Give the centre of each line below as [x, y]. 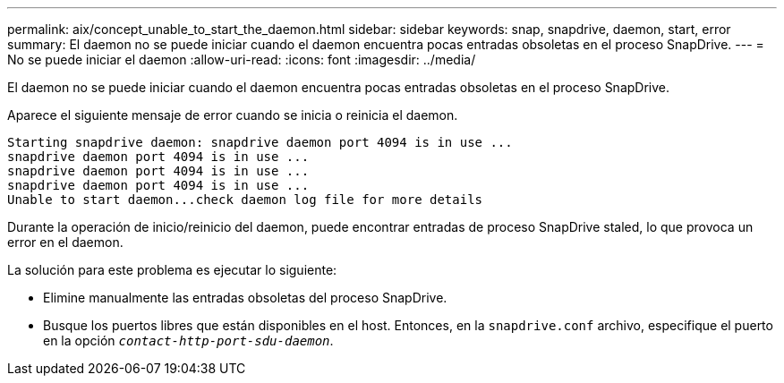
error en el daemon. [65, 242]
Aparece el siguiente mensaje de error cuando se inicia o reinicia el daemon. [233, 115]
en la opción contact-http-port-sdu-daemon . [188, 340]
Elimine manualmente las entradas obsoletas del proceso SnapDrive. [245, 298]
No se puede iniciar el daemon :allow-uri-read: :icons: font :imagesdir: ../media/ [242, 60]
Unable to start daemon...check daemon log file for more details [245, 200]
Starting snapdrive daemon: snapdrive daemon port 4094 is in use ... [260, 142]
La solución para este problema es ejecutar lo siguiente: [172, 270]
